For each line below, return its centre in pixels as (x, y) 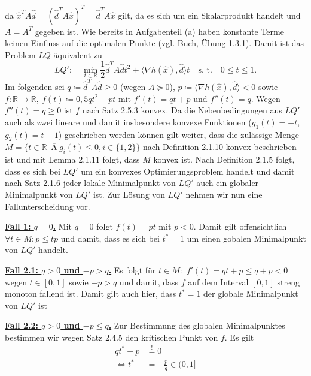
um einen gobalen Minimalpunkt (246, 238)
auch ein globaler (228, 183)
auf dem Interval (218, 282)
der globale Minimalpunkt (251, 294)
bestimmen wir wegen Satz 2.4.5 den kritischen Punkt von (112, 337)
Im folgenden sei (35, 86)
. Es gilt (239, 337)
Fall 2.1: (22, 270)
